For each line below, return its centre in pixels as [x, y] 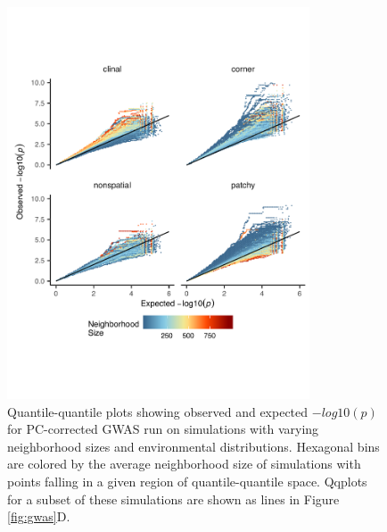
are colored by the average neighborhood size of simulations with [184, 464]
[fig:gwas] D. [39, 516]
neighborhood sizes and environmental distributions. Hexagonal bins [193, 446]
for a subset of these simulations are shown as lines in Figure [173, 499]
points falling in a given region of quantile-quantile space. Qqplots [187, 482]
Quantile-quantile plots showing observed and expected [158, 411]
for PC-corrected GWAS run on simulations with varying [163, 429]
